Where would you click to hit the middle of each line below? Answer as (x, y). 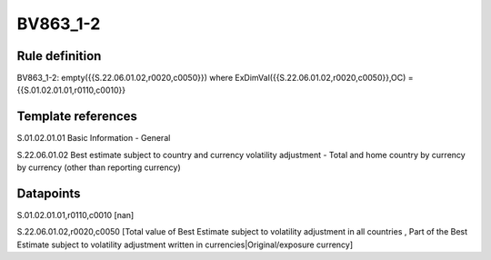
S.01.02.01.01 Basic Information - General (94, 138)
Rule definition (59, 56)
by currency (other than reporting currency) (99, 167)
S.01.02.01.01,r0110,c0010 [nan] (75, 215)
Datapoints (49, 193)
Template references (77, 117)
